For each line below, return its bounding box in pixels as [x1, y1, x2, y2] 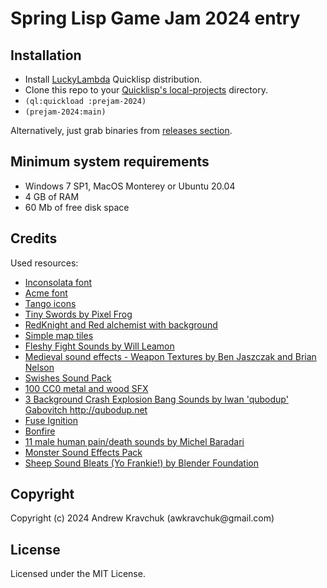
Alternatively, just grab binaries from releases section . [10, 125, 233, 136]
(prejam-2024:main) [24, 107, 107, 117]
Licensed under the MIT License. [10, 568, 146, 580]
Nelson [24, 361, 55, 373]
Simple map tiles [24, 329, 94, 341]
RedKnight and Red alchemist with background [24, 318, 218, 331]
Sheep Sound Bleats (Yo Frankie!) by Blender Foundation [24, 457, 259, 469]
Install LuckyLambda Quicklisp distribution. [24, 73, 203, 85]
